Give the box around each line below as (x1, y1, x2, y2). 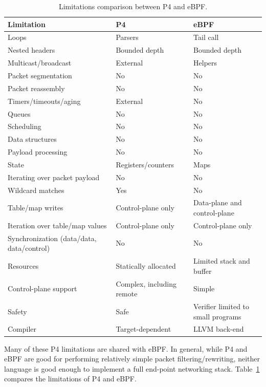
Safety (8, 306, 27, 316)
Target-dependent (116, 324, 171, 334)
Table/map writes (8, 202, 63, 213)
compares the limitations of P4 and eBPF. (4, 373, 137, 384)
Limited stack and (193, 255, 250, 266)
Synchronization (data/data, (8, 232, 97, 243)
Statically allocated (116, 260, 176, 271)
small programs (193, 311, 241, 321)
